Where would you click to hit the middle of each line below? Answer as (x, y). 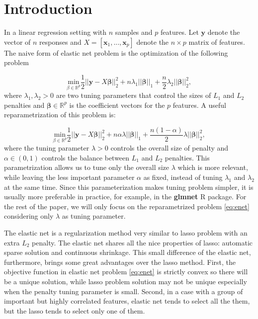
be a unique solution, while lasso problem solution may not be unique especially (126, 281)
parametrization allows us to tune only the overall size (87, 167)
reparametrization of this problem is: (60, 115)
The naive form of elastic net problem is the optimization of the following (116, 52)
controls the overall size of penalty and (170, 148)
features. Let (179, 32)
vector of (17, 41)
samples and (134, 32)
